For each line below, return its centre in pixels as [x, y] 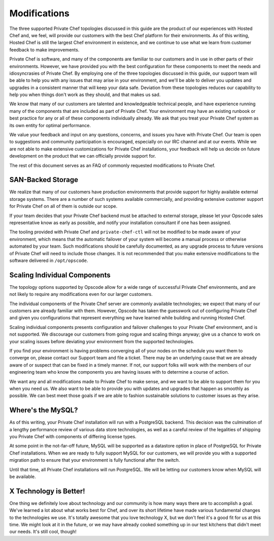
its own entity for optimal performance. [50, 125]
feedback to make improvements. [44, 50]
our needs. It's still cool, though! [43, 532]
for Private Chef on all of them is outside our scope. [63, 206]
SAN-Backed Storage [44, 180]
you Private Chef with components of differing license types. [73, 437]
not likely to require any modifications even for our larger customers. [81, 294]
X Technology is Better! [47, 491]
